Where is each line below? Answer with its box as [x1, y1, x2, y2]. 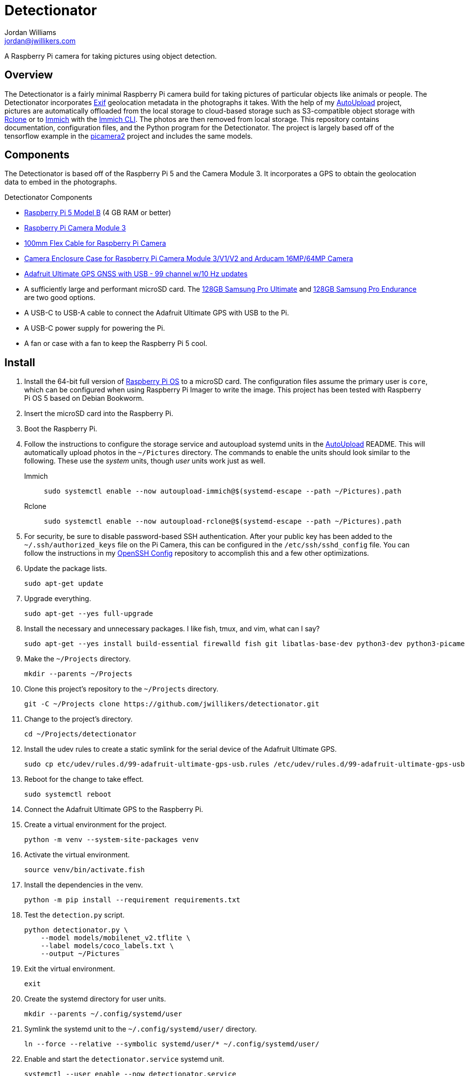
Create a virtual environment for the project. [24, 820, 167, 829]
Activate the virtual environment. [24, 850, 130, 859]
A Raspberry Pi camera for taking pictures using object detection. [4, 51, 217, 60]
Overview [4, 69, 53, 81]
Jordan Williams [4, 28, 56, 37]
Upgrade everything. [24, 594, 91, 603]
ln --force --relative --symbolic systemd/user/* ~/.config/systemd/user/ [24, 1040, 320, 1048]
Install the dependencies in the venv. [24, 881, 143, 889]
